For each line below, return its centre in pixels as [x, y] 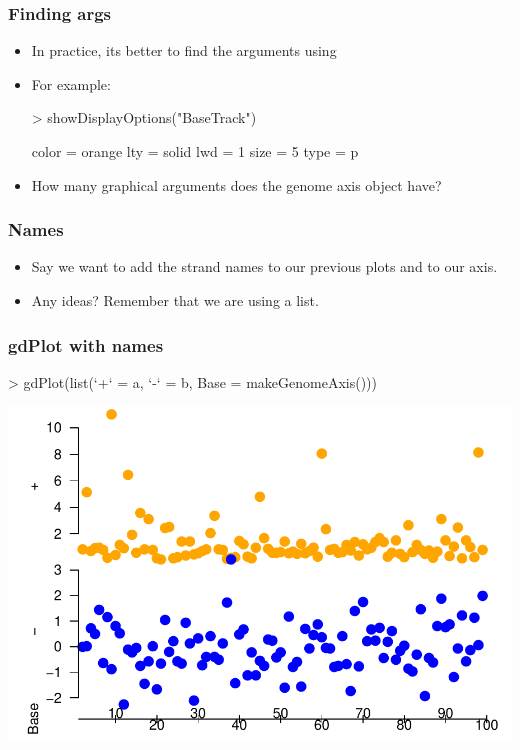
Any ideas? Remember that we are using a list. [175, 300]
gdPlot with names [86, 344]
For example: [71, 83]
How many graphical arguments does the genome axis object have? [236, 184]
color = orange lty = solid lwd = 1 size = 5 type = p [195, 151]
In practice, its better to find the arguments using [184, 50]
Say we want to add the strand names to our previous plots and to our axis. [264, 266]
